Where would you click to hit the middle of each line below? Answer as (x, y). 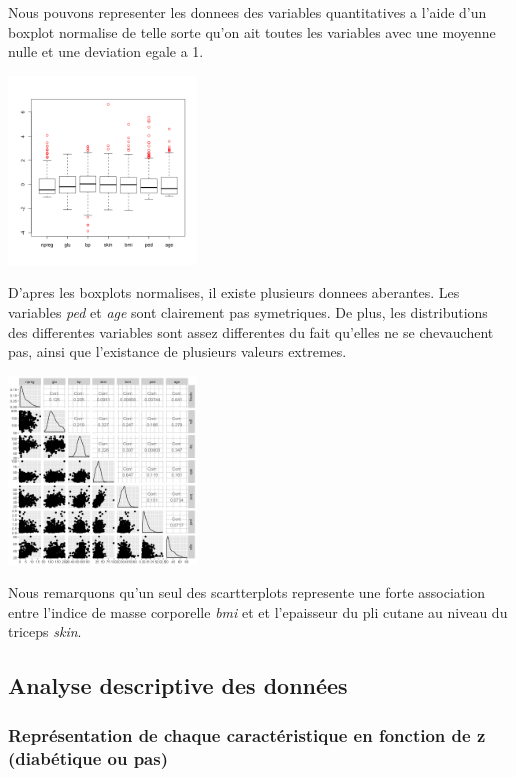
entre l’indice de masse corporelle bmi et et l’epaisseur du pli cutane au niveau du (258, 611)
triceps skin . (45, 631)
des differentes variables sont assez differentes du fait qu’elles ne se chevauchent (251, 331)
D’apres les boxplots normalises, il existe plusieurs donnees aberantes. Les (234, 292)
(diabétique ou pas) (88, 757)
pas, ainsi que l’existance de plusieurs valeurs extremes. (177, 351)
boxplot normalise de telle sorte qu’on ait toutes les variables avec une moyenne (252, 31)
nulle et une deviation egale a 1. (106, 51)
